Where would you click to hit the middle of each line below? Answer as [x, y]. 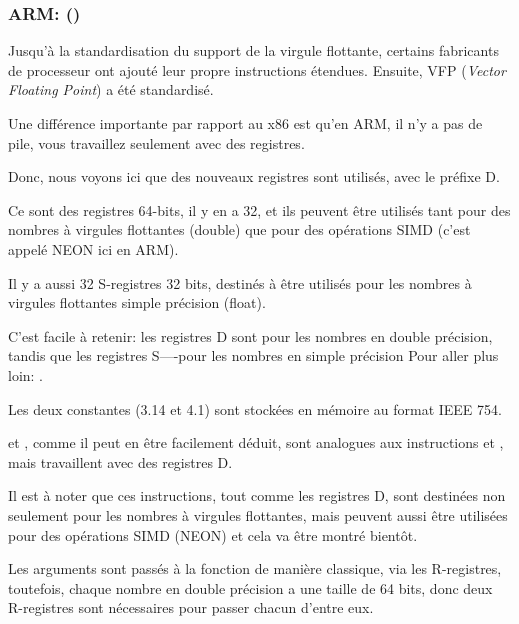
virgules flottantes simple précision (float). [137, 302]
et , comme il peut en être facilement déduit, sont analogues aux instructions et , [256, 442]
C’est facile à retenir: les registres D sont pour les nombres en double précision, [250, 335]
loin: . [26, 374]
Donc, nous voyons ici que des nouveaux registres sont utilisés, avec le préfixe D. [254, 176]
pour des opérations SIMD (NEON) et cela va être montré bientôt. [213, 534]
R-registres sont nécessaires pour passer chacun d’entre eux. [191, 607]
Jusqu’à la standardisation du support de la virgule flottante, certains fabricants [253, 50]
